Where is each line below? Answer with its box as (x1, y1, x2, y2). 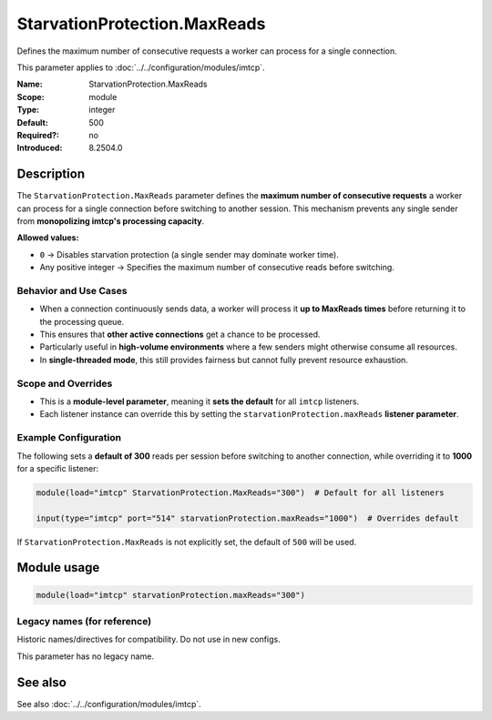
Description (16, 167, 86, 182)
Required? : (16, 129, 59, 140)
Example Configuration (16, 431, 122, 444)
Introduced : (16, 142, 63, 154)
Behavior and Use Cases (16, 284, 128, 297)
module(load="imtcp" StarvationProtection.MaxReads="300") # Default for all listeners (36, 487, 446, 498)
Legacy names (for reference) (16, 615, 152, 628)
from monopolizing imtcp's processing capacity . (16, 215, 205, 227)
